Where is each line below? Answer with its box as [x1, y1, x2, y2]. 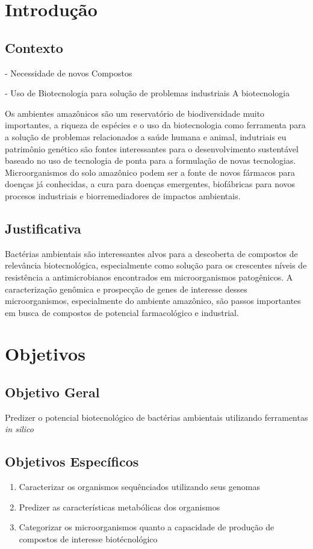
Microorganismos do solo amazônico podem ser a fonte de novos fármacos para [5, 166, 296, 178]
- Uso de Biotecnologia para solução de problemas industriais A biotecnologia [5, 87, 290, 99]
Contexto [5, 38, 63, 57]
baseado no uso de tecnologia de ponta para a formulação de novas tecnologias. [5, 154, 296, 167]
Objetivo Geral [5, 383, 100, 402]
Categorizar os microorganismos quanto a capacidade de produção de [19, 521, 274, 533]
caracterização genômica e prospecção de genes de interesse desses [5, 282, 247, 295]
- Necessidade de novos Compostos [5, 66, 132, 79]
